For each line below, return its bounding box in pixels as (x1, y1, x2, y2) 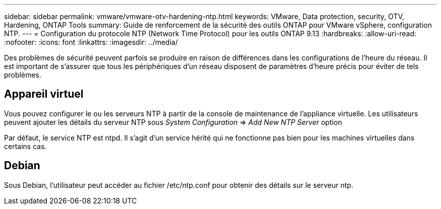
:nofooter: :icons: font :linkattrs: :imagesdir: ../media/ (4, 38, 178, 46)
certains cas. (4, 142, 47, 151)
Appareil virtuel (4, 88, 84, 101)
